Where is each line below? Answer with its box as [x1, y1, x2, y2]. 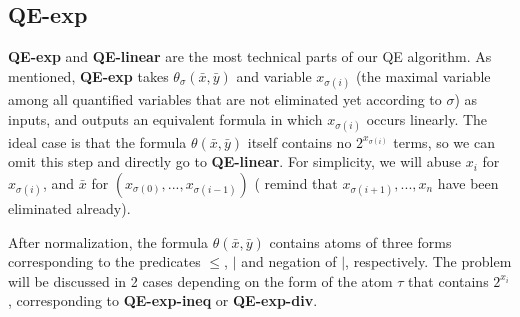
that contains [408, 270, 489, 291]
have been [437, 172, 499, 193]
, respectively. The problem [345, 251, 512, 272]
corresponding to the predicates [8, 251, 201, 272]
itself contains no [247, 131, 352, 152]
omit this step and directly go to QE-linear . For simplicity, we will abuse [8, 151, 461, 172]
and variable [236, 65, 312, 86]
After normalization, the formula [8, 231, 209, 252]
